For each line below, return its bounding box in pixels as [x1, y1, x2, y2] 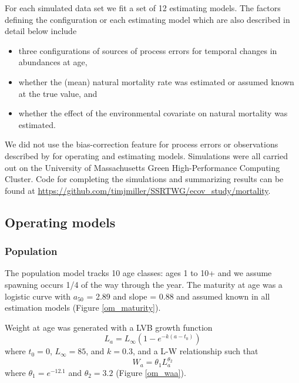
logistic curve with [5, 290, 71, 302]
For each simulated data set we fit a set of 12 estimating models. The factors [5, 2, 281, 14]
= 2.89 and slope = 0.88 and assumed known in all [86, 290, 270, 302]
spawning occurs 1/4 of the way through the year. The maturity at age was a [5, 278, 283, 290]
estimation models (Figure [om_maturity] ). [5, 301, 161, 314]
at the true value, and [18, 87, 98, 99]
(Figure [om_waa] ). [116, 366, 186, 378]
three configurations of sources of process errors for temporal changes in [18, 44, 277, 56]
